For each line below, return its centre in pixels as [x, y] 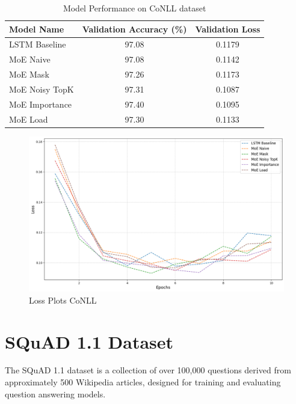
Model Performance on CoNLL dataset [134, 8]
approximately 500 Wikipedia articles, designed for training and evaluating [143, 382]
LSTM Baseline [38, 44]
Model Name [37, 29]
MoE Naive [30, 59]
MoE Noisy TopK [42, 89]
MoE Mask [29, 74]
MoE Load [29, 119]
